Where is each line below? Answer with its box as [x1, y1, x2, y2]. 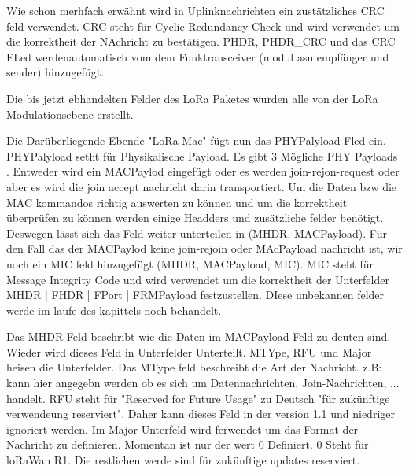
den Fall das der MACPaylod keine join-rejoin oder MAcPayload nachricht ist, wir [6, 240, 403, 257]
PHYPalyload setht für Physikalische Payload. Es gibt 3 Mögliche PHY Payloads [6, 147, 398, 164]
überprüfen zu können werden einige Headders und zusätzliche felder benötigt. [6, 209, 384, 226]
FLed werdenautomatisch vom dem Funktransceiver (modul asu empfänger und [6, 48, 389, 65]
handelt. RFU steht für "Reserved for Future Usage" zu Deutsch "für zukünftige [6, 390, 390, 406]
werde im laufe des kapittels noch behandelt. [6, 301, 222, 318]
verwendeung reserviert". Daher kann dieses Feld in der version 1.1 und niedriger [6, 405, 395, 422]
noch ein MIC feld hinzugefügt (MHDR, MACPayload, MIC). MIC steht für [6, 255, 374, 272]
